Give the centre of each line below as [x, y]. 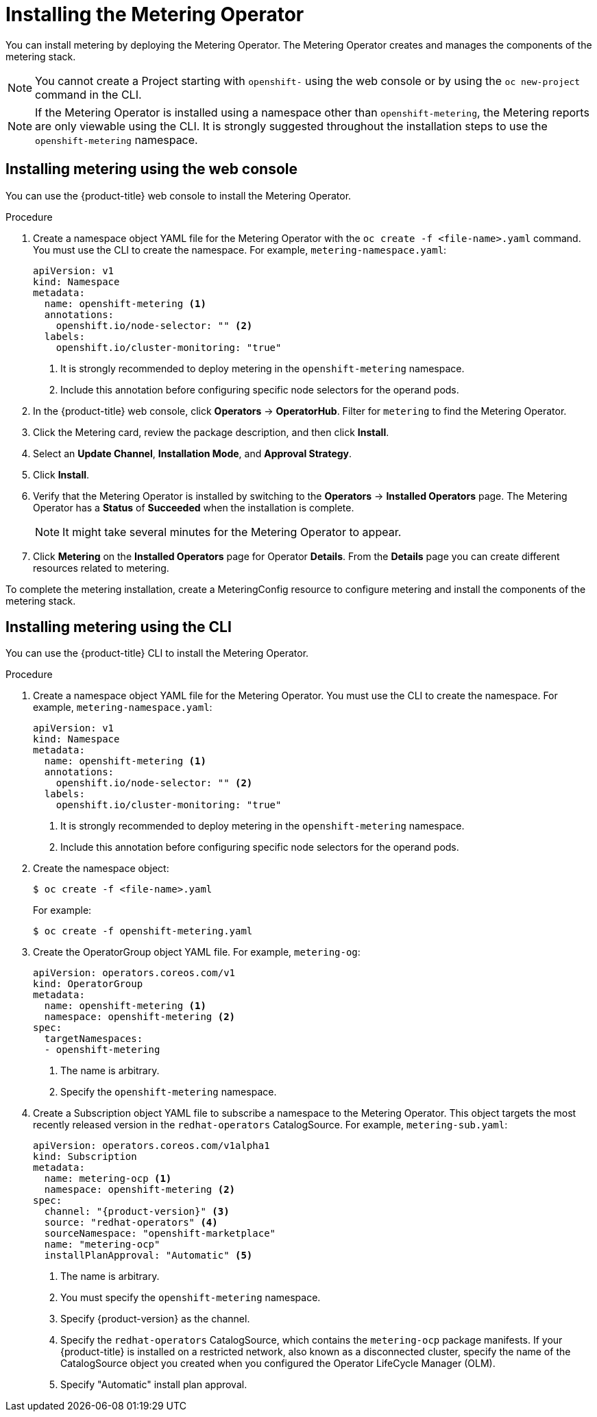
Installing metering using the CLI [119, 627]
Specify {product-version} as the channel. [155, 1319]
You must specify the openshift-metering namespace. [191, 1298]
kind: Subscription [85, 1157]
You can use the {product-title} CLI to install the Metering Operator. [157, 653]
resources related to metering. [101, 568]
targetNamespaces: [94, 1039]
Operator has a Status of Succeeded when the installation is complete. [194, 507]
